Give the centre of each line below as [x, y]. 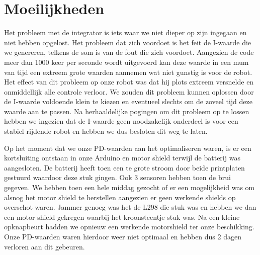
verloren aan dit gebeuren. [45, 246]
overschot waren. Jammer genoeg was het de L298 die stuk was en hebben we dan [130, 207]
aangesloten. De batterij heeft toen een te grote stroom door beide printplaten [124, 167]
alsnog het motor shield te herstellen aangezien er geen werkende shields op [120, 197]
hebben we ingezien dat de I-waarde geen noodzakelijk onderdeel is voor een [121, 121]
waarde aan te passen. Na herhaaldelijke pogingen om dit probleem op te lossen [127, 111]
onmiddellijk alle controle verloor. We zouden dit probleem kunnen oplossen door [129, 91]
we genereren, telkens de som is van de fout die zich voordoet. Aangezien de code [129, 52]
